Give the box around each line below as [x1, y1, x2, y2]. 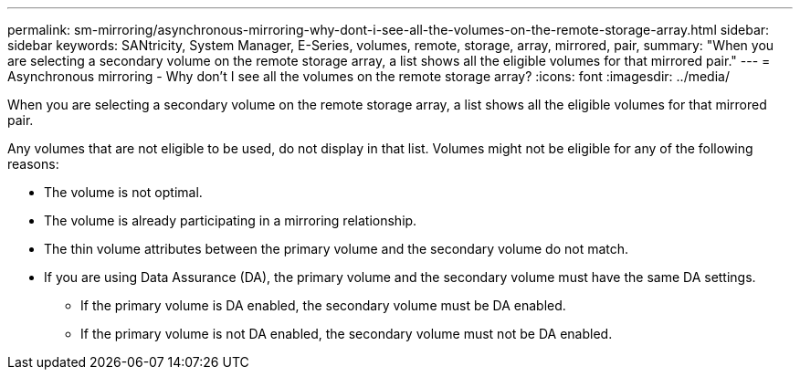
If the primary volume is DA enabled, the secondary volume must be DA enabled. [80, 298, 566, 313]
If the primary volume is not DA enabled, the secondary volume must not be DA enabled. [80, 326, 613, 341]
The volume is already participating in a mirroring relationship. [44, 213, 417, 228]
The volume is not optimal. [44, 184, 203, 200]
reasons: [7, 156, 59, 172]
